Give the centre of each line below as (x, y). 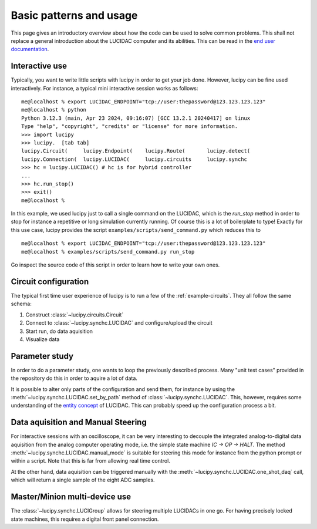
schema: (21, 304)
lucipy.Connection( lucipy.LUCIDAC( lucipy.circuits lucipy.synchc (134, 159)
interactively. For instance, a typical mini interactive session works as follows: (104, 88)
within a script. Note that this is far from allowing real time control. (90, 461)
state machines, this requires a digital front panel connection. (85, 519)
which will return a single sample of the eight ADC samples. (83, 480)
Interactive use (39, 66)
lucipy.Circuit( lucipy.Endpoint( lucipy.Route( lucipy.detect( (136, 151)
